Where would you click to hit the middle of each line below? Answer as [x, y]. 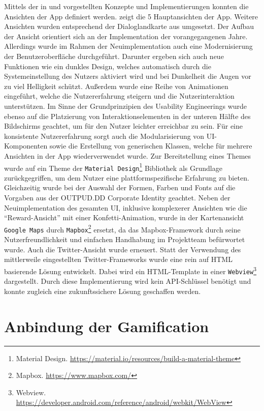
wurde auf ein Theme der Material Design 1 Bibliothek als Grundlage [113, 167]
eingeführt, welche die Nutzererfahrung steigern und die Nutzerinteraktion [119, 96]
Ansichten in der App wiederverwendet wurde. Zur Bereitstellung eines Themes [128, 155]
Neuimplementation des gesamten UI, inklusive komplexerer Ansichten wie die [126, 207]
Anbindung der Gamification [107, 326]
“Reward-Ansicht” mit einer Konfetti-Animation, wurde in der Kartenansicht [124, 217]
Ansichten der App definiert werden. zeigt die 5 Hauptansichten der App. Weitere [131, 16]
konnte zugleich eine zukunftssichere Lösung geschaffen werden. [103, 291]
